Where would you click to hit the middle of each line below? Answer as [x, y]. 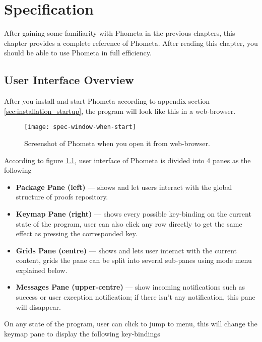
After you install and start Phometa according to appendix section [107, 101]
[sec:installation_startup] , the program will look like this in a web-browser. [120, 111]
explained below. [42, 270]
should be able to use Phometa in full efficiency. [78, 53]
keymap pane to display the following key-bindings [82, 333]
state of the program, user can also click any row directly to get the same [129, 223]
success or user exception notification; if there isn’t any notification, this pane [136, 297]
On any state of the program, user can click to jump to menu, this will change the [131, 324]
